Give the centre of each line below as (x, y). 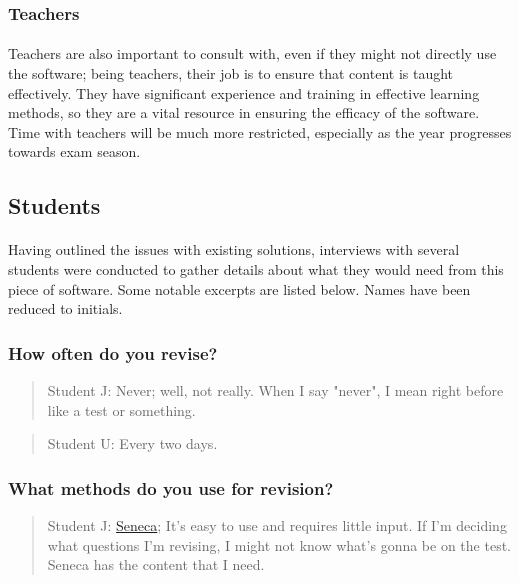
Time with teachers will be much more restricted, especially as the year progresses (260, 131)
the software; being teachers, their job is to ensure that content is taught (231, 73)
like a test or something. (121, 409)
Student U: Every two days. (132, 443)
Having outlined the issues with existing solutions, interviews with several (234, 249)
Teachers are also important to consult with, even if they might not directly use (252, 53)
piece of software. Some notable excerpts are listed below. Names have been (239, 288)
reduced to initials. (65, 308)
